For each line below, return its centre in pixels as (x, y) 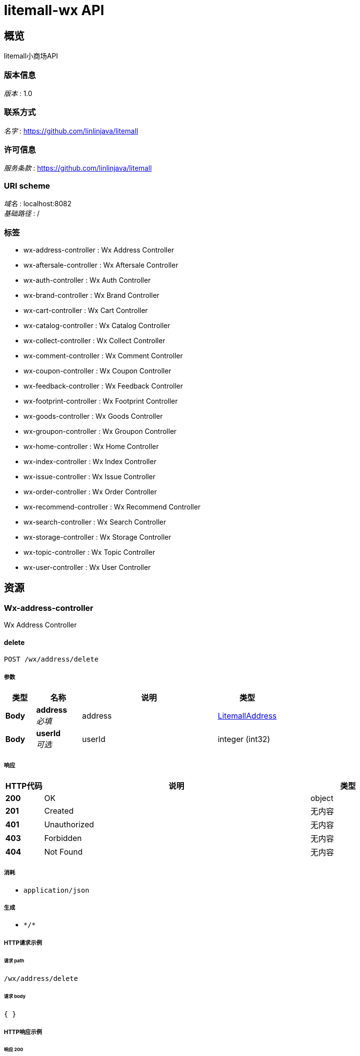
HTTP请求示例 (23, 943)
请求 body (15, 997)
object (322, 798)
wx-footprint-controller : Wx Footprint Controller (101, 401)
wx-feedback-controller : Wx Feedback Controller (103, 386)
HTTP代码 (24, 786)
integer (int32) (244, 739)
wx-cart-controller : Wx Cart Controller (86, 310)
